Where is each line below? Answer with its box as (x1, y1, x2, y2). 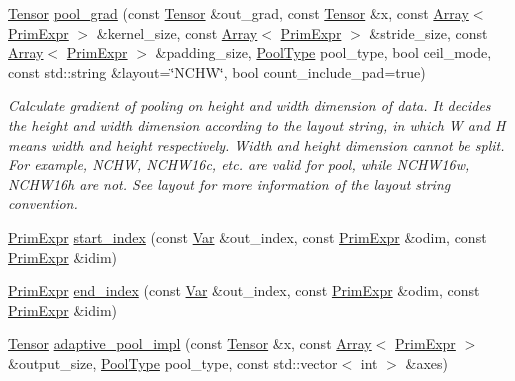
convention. (8, 193, 78, 214)
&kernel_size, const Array (96, 22, 258, 43)
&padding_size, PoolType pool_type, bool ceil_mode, (155, 42, 492, 63)
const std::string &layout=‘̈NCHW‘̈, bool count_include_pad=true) (8, 61, 426, 82)
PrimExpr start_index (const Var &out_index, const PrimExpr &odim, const (8, 226, 487, 247)
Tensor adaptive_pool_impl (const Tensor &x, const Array (8, 333, 372, 354)
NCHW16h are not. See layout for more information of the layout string (8, 173, 451, 194)
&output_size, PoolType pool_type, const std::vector (8, 352, 338, 373)
